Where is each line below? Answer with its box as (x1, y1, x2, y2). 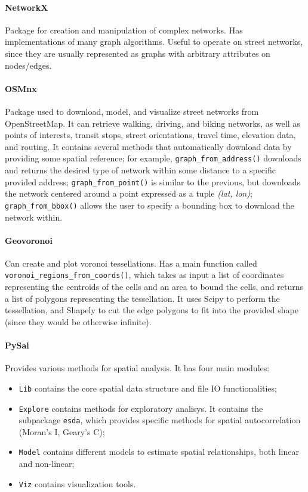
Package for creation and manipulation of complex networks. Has (5, 23, 243, 36)
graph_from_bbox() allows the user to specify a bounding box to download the (5, 198, 294, 211)
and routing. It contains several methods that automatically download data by (5, 140, 292, 152)
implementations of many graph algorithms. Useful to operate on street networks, (5, 35, 303, 48)
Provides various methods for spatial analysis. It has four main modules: (5, 362, 270, 374)
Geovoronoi (5, 234, 53, 246)
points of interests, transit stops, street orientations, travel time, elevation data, (5, 129, 296, 141)
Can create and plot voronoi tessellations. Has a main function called (5, 256, 257, 269)
